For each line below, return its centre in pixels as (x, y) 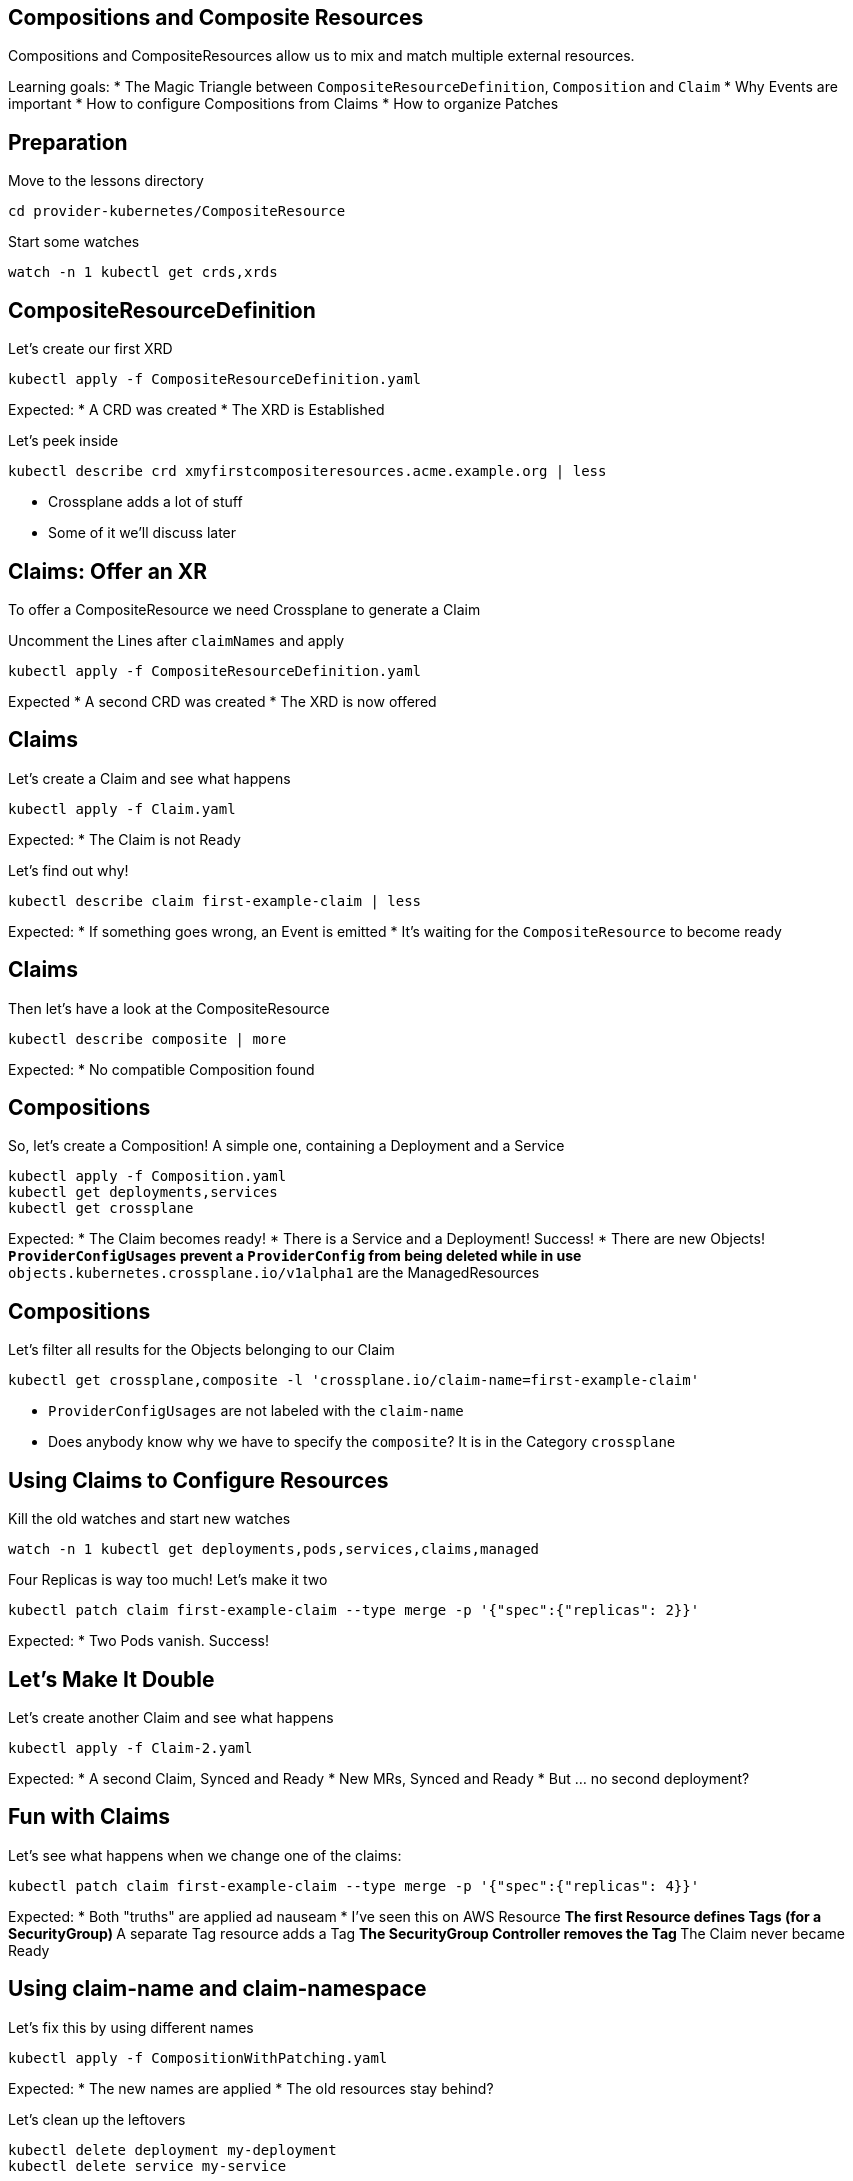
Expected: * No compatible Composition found (161, 1069)
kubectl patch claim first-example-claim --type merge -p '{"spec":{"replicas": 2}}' (354, 1610)
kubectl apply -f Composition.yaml (147, 1176)
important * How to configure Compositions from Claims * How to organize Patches (283, 104)
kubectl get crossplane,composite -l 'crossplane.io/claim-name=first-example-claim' (354, 1380)
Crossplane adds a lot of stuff (145, 502)
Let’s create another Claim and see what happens (171, 1718)
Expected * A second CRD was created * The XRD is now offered (222, 701)
